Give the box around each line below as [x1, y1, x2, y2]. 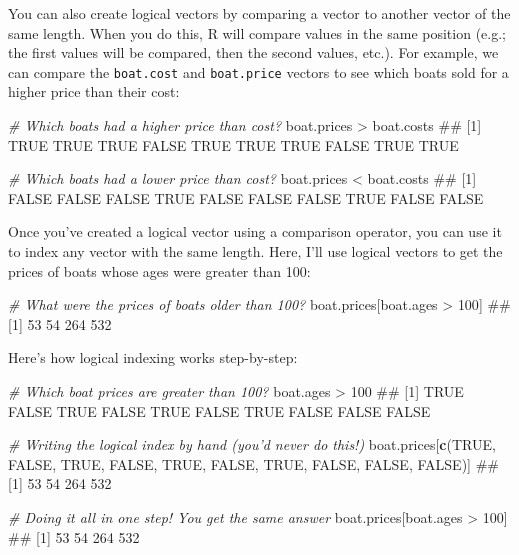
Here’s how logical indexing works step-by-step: [8, 347, 298, 368]
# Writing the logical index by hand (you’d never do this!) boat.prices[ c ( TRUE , [8, 434, 496, 455]
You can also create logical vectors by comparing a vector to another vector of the [8, 3, 511, 23]
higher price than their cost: [8, 81, 180, 102]
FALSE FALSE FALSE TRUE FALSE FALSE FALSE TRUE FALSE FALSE [8, 187, 484, 208]
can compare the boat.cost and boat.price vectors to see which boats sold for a [8, 61, 509, 82]
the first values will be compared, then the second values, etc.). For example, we [8, 42, 499, 63]
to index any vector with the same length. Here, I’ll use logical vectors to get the [8, 241, 503, 261]
